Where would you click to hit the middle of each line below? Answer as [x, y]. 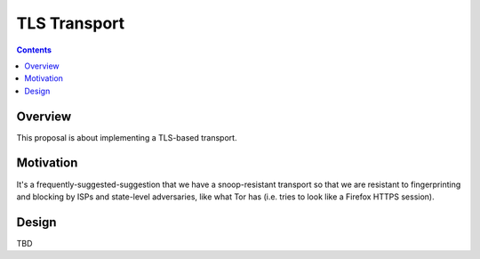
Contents [34, 50]
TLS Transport [71, 23]
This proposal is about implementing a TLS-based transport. [127, 137]
